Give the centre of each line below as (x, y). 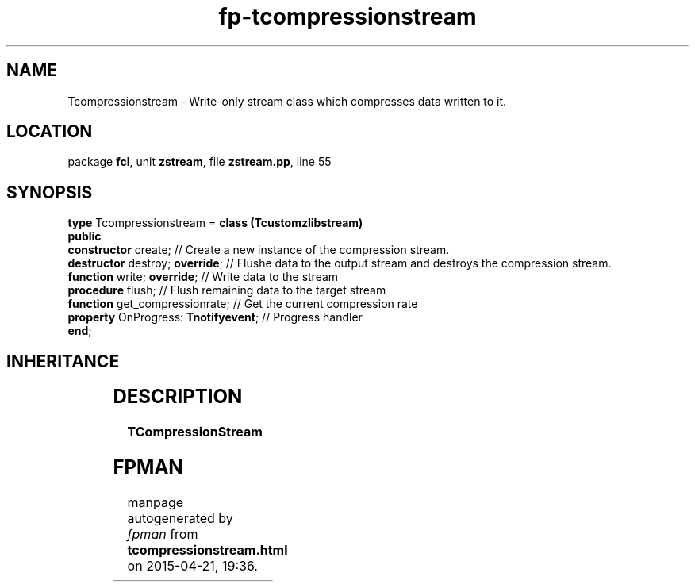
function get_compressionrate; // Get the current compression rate (243, 304)
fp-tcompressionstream (347, 17)
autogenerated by (180, 518)
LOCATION (50, 132)
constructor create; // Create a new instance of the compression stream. (259, 250)
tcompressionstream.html (207, 550)
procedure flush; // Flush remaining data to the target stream (227, 290)
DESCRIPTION (178, 397)
